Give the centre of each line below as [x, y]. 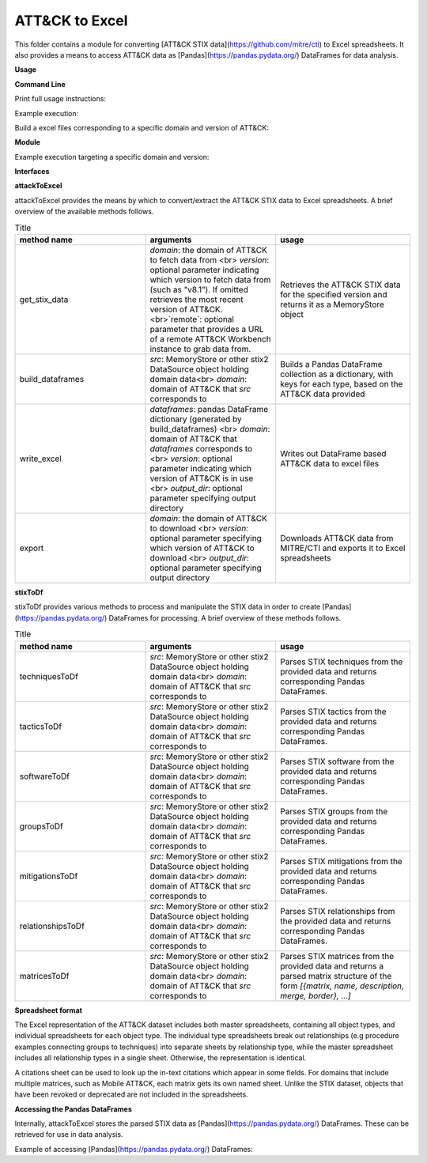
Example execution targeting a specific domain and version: [112, 157]
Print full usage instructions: [60, 99]
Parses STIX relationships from [338, 911]
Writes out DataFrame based [333, 453]
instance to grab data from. [200, 349]
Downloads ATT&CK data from [337, 538]
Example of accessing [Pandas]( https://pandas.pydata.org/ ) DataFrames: [134, 1149]
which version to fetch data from [210, 279]
